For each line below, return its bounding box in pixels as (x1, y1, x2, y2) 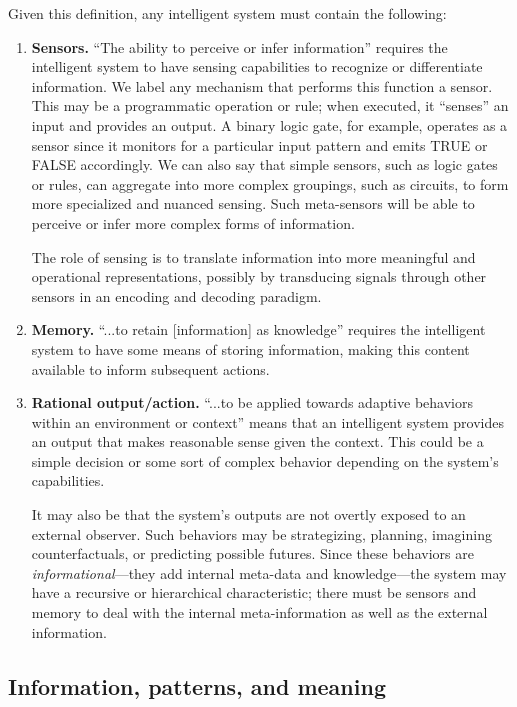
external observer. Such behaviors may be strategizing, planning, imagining (31, 523, 492, 544)
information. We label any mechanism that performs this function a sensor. (31, 75, 493, 96)
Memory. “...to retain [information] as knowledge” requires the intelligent (31, 319, 486, 340)
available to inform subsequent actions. (31, 358, 270, 379)
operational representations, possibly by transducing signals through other (31, 266, 487, 287)
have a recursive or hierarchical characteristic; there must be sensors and (31, 582, 477, 603)
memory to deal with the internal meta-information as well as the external (31, 602, 488, 623)
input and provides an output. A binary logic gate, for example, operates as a (31, 114, 508, 135)
